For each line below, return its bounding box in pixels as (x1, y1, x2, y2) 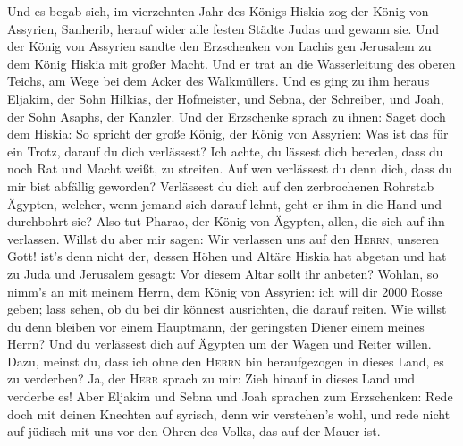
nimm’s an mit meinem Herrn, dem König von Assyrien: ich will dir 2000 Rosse (7, 282, 442, 300)
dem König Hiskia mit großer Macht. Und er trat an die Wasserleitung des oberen (7, 54, 456, 72)
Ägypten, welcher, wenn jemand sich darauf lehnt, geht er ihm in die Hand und (7, 194, 442, 213)
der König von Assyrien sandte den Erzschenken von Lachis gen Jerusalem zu (7, 37, 432, 55)
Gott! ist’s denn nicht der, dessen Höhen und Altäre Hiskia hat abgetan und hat (7, 247, 447, 265)
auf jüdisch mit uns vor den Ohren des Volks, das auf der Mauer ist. (7, 422, 381, 441)
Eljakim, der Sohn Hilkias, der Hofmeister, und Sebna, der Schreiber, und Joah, (7, 88, 444, 107)
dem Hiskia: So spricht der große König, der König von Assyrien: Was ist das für (7, 124, 449, 143)
